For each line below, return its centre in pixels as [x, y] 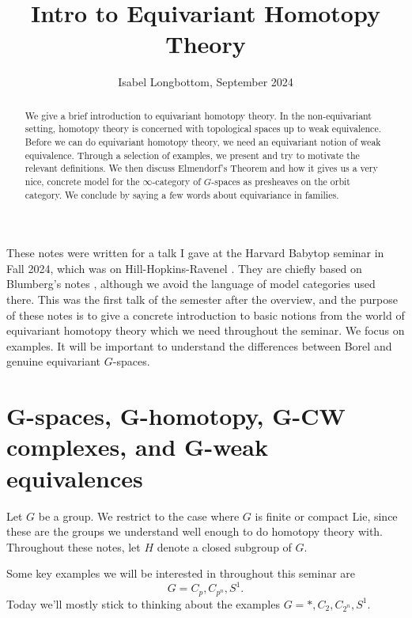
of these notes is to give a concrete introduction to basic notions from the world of [206, 315]
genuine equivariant [54, 361]
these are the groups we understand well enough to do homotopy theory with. [195, 531]
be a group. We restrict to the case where [139, 516]
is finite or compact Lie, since [326, 516]
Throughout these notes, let [74, 546]
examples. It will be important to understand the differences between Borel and [199, 345]
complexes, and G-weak [137, 447]
